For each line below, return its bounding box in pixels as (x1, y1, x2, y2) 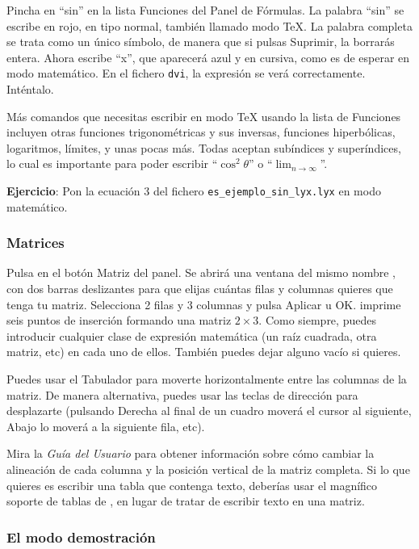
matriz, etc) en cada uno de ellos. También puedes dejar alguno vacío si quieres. (6, 343, 401, 360)
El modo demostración (6, 526, 156, 547)
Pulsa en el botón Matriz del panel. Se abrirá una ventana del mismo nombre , (6, 264, 396, 281)
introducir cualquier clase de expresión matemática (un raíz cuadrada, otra (6, 327, 377, 344)
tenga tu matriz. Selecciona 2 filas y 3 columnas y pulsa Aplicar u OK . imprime (6, 295, 401, 312)
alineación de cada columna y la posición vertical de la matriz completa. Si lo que (6, 461, 410, 477)
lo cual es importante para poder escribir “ (6, 155, 218, 172)
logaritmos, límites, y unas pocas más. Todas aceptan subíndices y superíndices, (6, 139, 401, 156)
